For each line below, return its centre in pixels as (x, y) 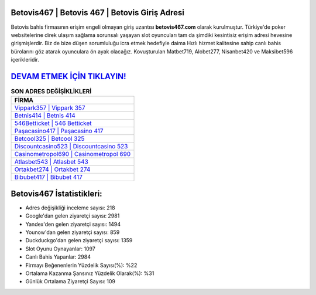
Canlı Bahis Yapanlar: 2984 (58, 257)
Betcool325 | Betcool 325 (49, 139)
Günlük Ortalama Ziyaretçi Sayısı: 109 (70, 282)
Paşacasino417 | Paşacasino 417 (59, 131)
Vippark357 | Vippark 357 (50, 108)
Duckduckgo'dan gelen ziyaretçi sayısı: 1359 (79, 240)
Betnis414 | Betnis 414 (45, 116)
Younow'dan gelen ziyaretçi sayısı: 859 (73, 232)
